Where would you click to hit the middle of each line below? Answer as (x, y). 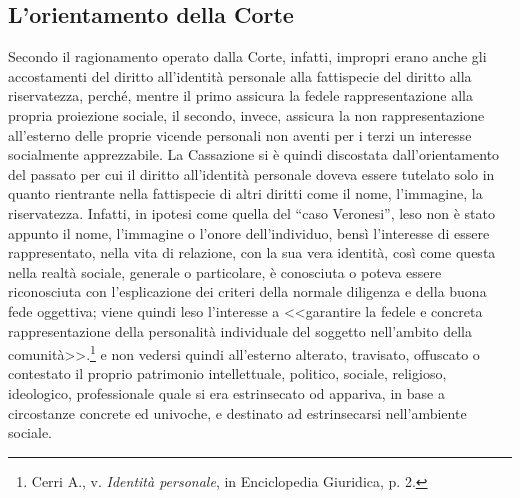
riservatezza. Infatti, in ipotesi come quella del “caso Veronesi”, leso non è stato (252, 212)
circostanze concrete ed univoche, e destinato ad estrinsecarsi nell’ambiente (237, 412)
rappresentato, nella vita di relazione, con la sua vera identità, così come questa (252, 252)
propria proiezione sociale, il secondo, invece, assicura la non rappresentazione (246, 114)
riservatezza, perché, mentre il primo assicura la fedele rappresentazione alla (240, 95)
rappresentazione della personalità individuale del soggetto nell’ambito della (240, 330)
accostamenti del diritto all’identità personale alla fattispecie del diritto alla (240, 75)
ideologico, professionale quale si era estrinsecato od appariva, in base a (226, 392)
